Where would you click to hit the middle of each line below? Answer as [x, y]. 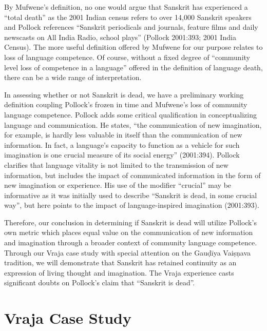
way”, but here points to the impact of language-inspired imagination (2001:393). [132, 205]
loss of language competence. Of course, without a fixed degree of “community [127, 57]
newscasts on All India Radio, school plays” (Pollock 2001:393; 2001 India [120, 37]
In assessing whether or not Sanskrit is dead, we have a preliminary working [124, 94]
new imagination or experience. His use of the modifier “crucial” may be [118, 185]
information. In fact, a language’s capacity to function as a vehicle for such [122, 144]
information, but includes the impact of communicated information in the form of [132, 175]
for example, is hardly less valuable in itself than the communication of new [123, 135]
